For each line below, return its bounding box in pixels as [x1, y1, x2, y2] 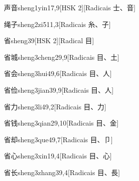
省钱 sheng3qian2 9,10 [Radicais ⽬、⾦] [4, 118, 119, 128]
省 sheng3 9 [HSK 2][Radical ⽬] [4, 35, 94, 46]
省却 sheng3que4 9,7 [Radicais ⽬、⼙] [4, 134, 113, 144]
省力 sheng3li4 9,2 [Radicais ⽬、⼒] [4, 101, 107, 111]
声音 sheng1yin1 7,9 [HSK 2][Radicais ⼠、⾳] [4, 2, 136, 12]
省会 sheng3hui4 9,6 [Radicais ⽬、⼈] [4, 68, 112, 78]
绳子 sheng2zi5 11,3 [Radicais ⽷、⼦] [4, 19, 111, 29]
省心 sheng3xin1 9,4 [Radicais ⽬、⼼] [4, 151, 112, 161]
